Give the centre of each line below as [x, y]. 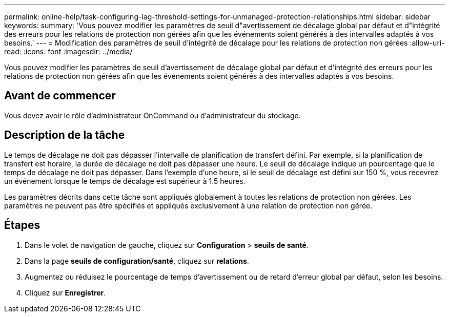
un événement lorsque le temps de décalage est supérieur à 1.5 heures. [125, 181]
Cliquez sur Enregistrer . [65, 292]
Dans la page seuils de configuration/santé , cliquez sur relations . [137, 261]
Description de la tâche [65, 135]
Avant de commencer [60, 96]
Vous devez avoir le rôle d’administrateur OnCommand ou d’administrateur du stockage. [152, 115]
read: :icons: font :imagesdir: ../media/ [68, 51]
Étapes [22, 225]
